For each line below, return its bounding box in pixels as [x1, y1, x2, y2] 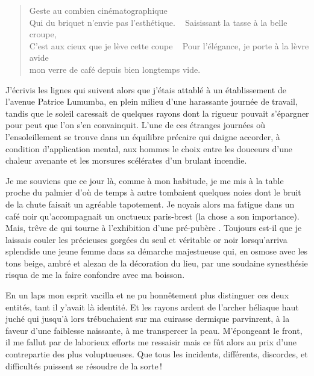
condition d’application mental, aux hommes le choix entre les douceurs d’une [5, 142, 292, 155]
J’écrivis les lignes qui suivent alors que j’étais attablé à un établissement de [5, 83, 286, 96]
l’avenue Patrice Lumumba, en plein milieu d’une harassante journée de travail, [5, 95, 298, 108]
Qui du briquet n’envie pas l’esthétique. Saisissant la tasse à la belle [29, 16, 287, 28]
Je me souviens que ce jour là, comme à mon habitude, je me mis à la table [5, 174, 284, 186]
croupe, [29, 28, 57, 40]
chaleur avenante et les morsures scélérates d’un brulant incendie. [5, 154, 247, 167]
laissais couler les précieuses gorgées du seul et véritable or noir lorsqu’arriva [5, 233, 287, 245]
